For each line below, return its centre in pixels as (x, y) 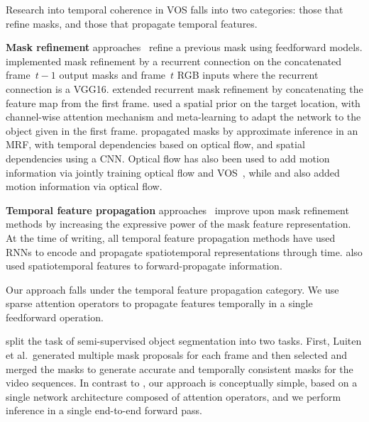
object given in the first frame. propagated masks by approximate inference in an (182, 130)
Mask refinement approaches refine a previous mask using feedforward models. (184, 47)
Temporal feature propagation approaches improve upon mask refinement (177, 210)
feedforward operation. (55, 317)
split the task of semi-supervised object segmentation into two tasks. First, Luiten (184, 341)
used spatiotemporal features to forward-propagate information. (144, 266)
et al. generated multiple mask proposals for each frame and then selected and (177, 355)
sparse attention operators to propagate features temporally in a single (159, 303)
